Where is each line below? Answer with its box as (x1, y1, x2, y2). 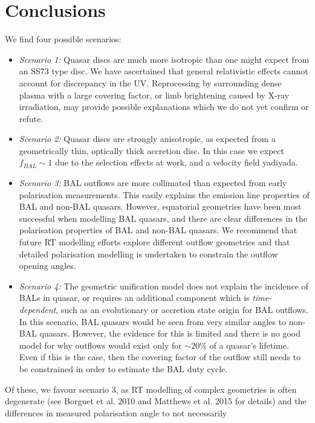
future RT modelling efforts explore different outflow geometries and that (19, 236, 290, 248)
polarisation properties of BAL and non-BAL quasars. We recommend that (19, 224, 297, 236)
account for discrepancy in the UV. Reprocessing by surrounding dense (19, 76, 282, 89)
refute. (19, 112, 44, 124)
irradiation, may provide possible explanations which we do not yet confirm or (19, 100, 309, 113)
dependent (19, 303, 56, 315)
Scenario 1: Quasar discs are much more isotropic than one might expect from (19, 53, 310, 65)
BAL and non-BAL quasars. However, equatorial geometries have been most (19, 200, 302, 213)
